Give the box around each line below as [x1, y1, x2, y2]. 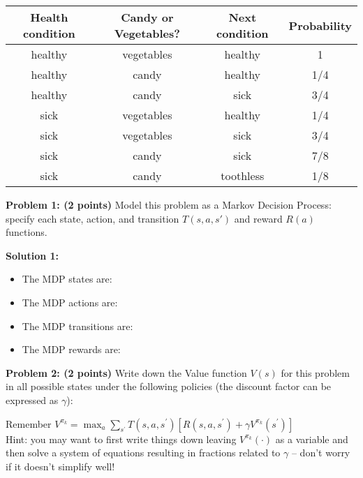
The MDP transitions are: [22, 318, 133, 333]
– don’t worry [291, 445, 350, 460]
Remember [6, 416, 52, 431]
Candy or [121, 9, 174, 25]
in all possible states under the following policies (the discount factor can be [6, 379, 332, 394]
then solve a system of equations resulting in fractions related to [6, 445, 281, 460]
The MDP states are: [22, 271, 112, 286]
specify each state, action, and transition [6, 211, 179, 225]
